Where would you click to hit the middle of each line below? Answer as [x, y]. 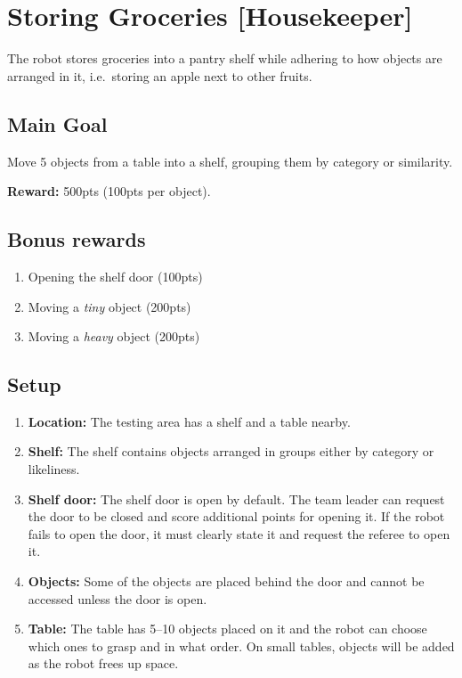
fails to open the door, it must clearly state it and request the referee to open [239, 533]
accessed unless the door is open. [118, 598]
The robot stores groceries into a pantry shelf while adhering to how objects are [225, 58]
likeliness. [54, 469]
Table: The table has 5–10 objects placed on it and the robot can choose [227, 629]
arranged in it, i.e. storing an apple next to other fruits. [160, 75]
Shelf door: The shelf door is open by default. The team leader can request [236, 498]
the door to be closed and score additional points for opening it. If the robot [236, 516]
